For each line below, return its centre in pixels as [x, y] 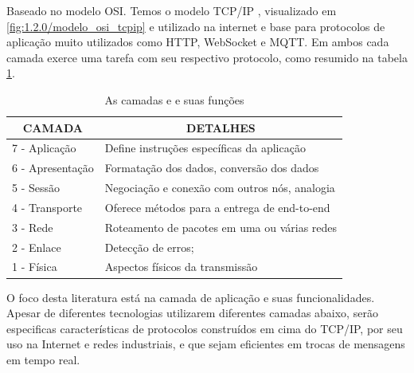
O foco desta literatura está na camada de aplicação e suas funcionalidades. [191, 297]
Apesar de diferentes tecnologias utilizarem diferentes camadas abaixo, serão [192, 313]
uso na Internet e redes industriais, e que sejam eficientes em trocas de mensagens [206, 344]
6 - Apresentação [53, 168]
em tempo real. [43, 359]
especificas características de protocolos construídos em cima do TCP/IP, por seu [205, 328]
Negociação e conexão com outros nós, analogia [220, 188]
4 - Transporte [47, 207]
